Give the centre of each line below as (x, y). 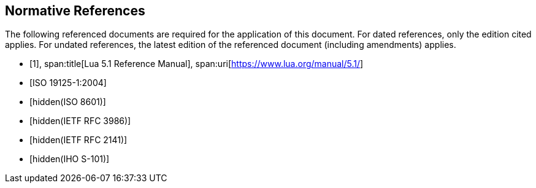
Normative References (75, 11)
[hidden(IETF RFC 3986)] (80, 121)
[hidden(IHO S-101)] (70, 159)
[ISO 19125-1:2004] (68, 83)
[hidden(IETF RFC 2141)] (78, 140)
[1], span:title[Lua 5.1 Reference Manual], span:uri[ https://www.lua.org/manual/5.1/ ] (197, 64)
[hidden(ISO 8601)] (68, 102)
